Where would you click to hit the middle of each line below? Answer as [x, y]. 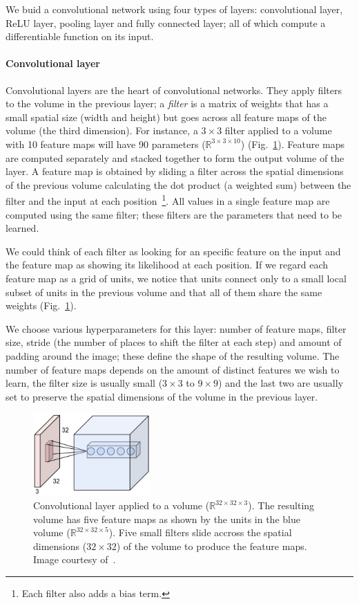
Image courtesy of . [75, 559]
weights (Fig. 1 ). [41, 305]
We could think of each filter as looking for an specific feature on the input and [173, 251]
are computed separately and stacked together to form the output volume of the [175, 157]
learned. [22, 228]
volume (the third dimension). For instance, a [102, 130]
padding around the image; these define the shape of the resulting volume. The [173, 355]
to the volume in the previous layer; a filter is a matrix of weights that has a [167, 103]
